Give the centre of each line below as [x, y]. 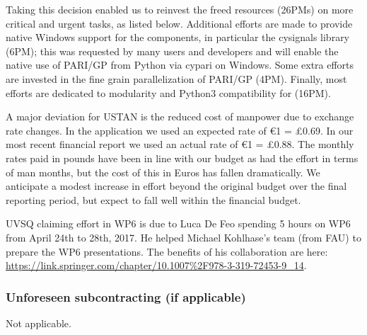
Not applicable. [39, 323]
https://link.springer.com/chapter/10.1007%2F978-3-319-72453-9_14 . [156, 265]
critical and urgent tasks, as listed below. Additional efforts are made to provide [179, 23]
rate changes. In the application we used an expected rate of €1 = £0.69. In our [180, 130]
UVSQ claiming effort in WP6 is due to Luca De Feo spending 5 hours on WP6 [178, 223]
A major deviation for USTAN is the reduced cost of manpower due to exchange [180, 117]
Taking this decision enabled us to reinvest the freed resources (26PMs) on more [180, 9]
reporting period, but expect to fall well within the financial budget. [153, 199]
